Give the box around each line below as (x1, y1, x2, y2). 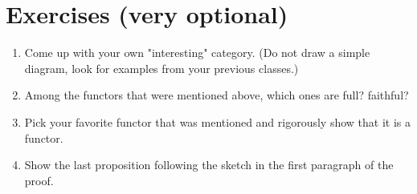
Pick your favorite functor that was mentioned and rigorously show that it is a (24, 113, 411, 130)
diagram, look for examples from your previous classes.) (24, 59, 299, 76)
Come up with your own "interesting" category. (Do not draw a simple (24, 44, 370, 61)
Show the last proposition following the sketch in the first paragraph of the (24, 156, 394, 173)
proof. (24, 172, 54, 188)
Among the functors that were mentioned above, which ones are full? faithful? (24, 87, 409, 103)
